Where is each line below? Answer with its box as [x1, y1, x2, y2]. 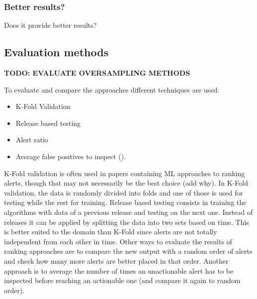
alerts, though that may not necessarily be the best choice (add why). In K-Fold [4, 178, 248, 188]
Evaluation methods [4, 44, 109, 60]
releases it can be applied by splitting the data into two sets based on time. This [4, 216, 249, 227]
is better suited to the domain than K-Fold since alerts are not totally [4, 226, 217, 237]
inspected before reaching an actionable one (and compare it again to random [4, 275, 241, 286]
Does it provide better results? [4, 20, 97, 30]
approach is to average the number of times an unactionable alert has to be [4, 265, 234, 276]
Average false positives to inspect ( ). [15, 151, 126, 161]
